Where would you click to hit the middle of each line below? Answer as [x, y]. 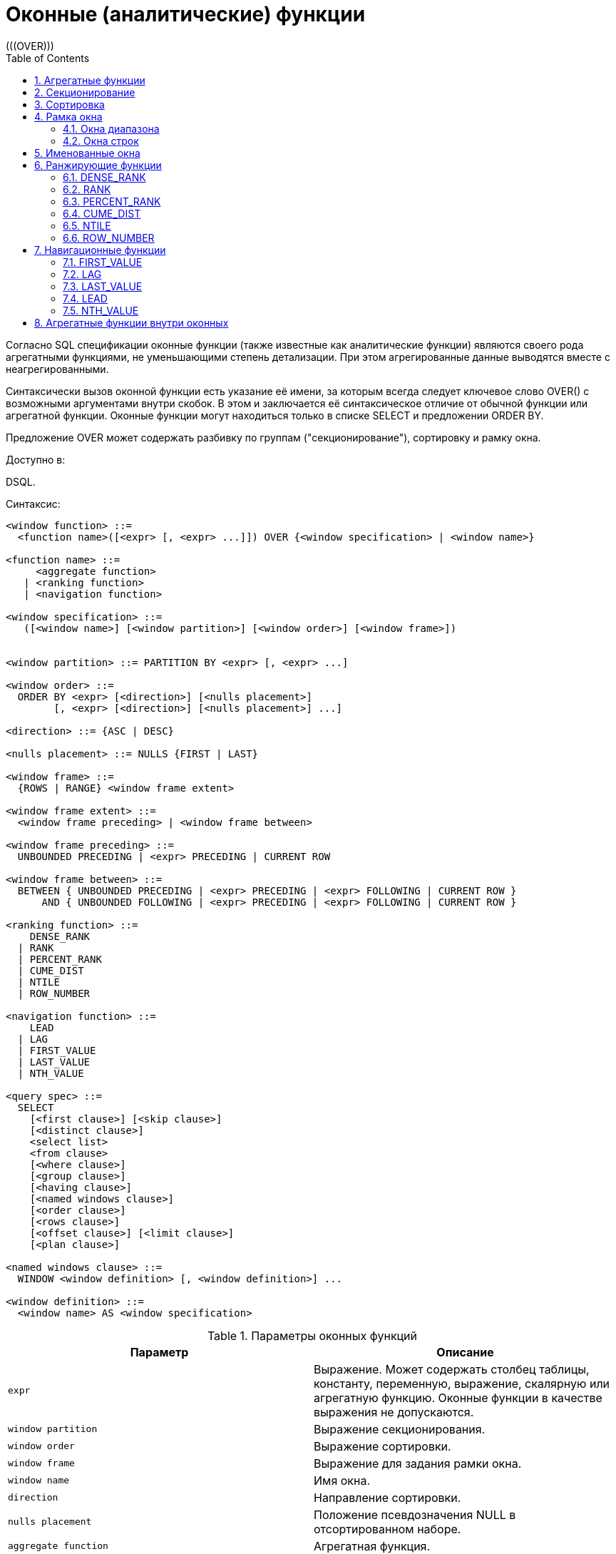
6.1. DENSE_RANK [104, 177]
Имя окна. [342, 1480]
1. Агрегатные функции [90, 80]
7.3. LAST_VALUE [103, 286]
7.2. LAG [82, 274]
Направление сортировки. [387, 1497]
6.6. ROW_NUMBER [109, 237]
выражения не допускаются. [394, 1412]
